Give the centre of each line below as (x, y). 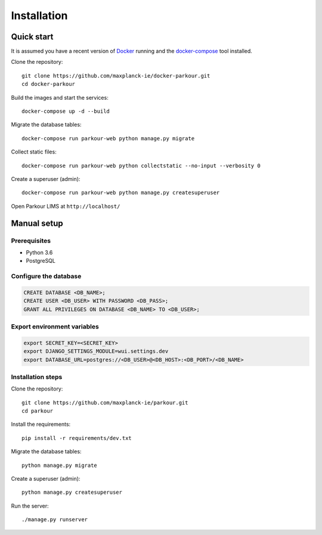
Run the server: (30, 506)
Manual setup (37, 223)
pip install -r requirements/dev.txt (77, 438)
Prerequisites (31, 241)
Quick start (32, 37)
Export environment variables (55, 327)
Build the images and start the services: (60, 97)
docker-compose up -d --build (66, 111)
